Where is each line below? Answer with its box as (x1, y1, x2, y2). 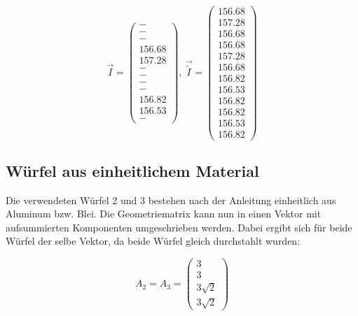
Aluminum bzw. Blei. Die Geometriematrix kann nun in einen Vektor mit (6, 206, 322, 221)
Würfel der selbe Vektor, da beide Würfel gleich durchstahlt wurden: (6, 234, 301, 248)
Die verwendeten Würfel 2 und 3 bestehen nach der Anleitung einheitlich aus (6, 192, 336, 207)
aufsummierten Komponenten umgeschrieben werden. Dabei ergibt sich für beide (6, 220, 352, 234)
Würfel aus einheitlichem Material (6, 159, 259, 181)
